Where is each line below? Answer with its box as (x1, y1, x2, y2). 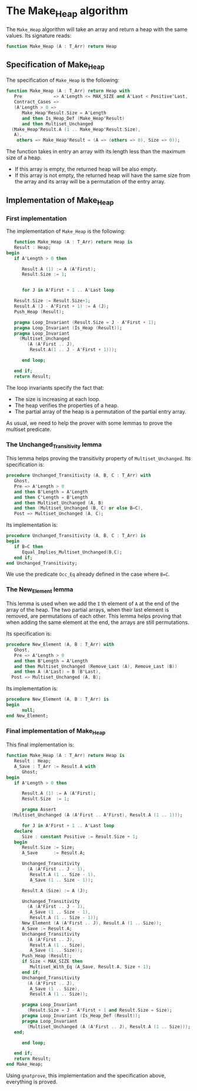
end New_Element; (6, 713, 49, 719)
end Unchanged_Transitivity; (6, 560, 78, 566)
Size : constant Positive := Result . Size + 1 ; (21, 833, 138, 839)
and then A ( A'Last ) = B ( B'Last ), (14, 669, 101, 675)
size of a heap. (6, 154, 42, 161)
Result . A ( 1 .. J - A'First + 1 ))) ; (29, 347, 117, 353)
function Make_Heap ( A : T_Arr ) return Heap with (6, 88, 131, 94)
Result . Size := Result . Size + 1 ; (14, 298, 91, 304)
